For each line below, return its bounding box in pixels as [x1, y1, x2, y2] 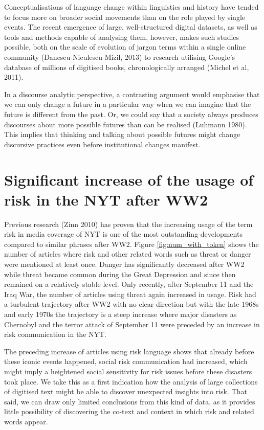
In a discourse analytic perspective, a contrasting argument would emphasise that [4, 88, 260, 99]
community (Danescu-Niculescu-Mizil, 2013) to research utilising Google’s [4, 51, 235, 62]
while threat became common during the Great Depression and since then [4, 268, 236, 279]
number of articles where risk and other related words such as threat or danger [4, 248, 251, 259]
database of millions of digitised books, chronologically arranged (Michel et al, [4, 61, 249, 72]
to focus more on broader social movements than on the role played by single [4, 11, 245, 22]
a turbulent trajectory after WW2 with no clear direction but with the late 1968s [4, 299, 259, 309]
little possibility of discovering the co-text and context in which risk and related [4, 406, 254, 417]
